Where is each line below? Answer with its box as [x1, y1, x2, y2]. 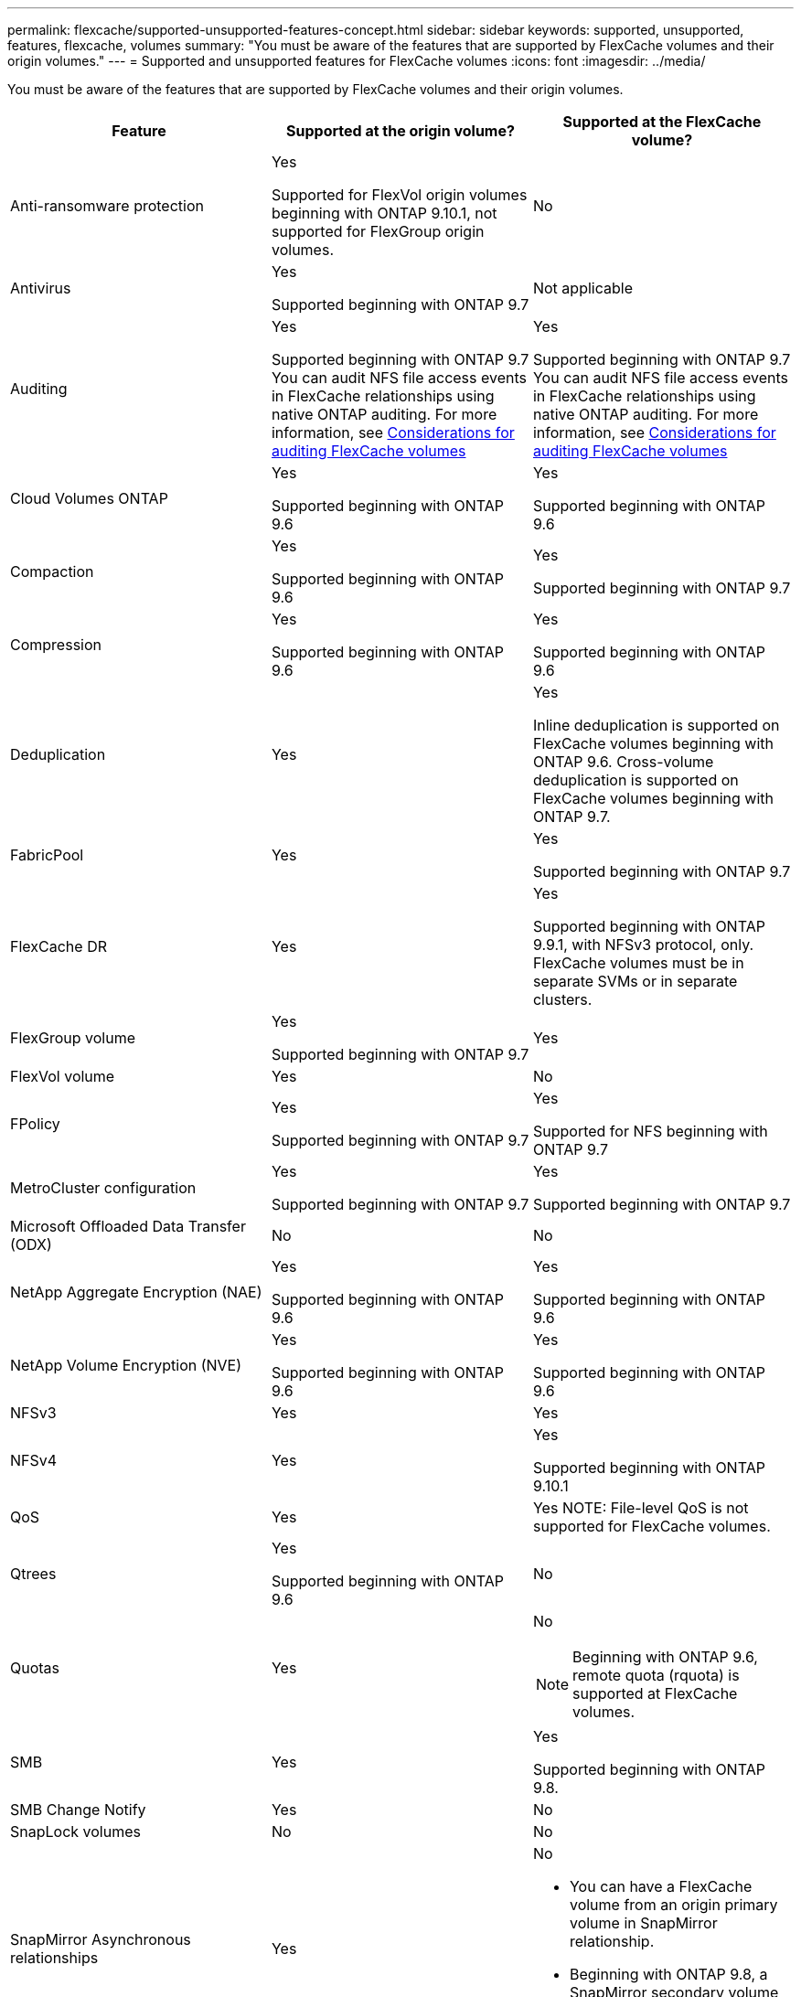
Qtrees [10, 1564, 57, 1583]
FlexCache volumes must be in [532, 954, 744, 972]
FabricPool [10, 846, 84, 864]
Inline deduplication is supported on [532, 716, 780, 734]
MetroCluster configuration [10, 1179, 197, 1197]
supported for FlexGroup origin [271, 222, 485, 240]
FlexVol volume [10, 1067, 115, 1085]
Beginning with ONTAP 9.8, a [569, 1965, 768, 1983]
